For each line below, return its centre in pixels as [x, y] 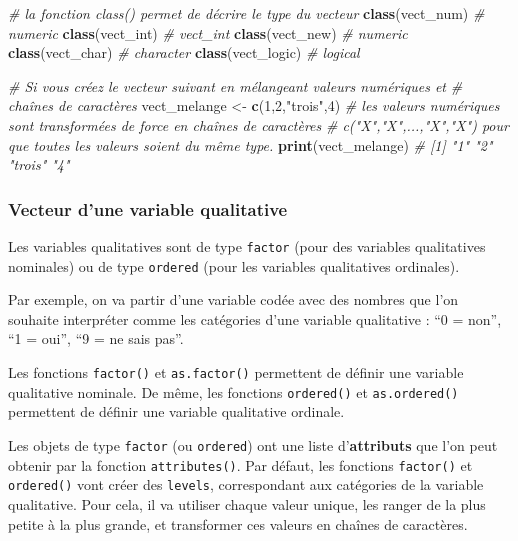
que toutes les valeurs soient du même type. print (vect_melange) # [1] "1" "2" [250, 144]
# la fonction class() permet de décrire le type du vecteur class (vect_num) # [246, 13]
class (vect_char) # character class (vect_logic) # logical [184, 52]
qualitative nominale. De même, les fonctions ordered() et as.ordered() [233, 391]
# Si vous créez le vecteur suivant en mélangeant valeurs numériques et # [235, 85]
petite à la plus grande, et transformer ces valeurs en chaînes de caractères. [238, 523]
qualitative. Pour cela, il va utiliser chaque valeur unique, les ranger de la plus [247, 503]
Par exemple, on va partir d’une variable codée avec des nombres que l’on [233, 299]
